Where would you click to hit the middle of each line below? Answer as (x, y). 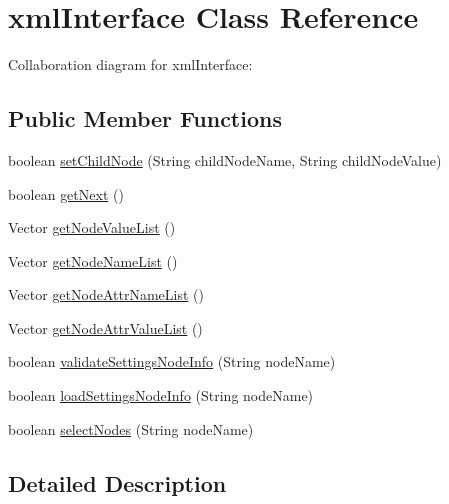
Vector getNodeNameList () (93, 260)
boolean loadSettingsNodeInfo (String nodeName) (161, 395)
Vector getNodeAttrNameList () (106, 294)
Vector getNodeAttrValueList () (105, 327)
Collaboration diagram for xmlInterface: (130, 64)
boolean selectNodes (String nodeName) (131, 428)
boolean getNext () (66, 193)
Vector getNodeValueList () (92, 227)
